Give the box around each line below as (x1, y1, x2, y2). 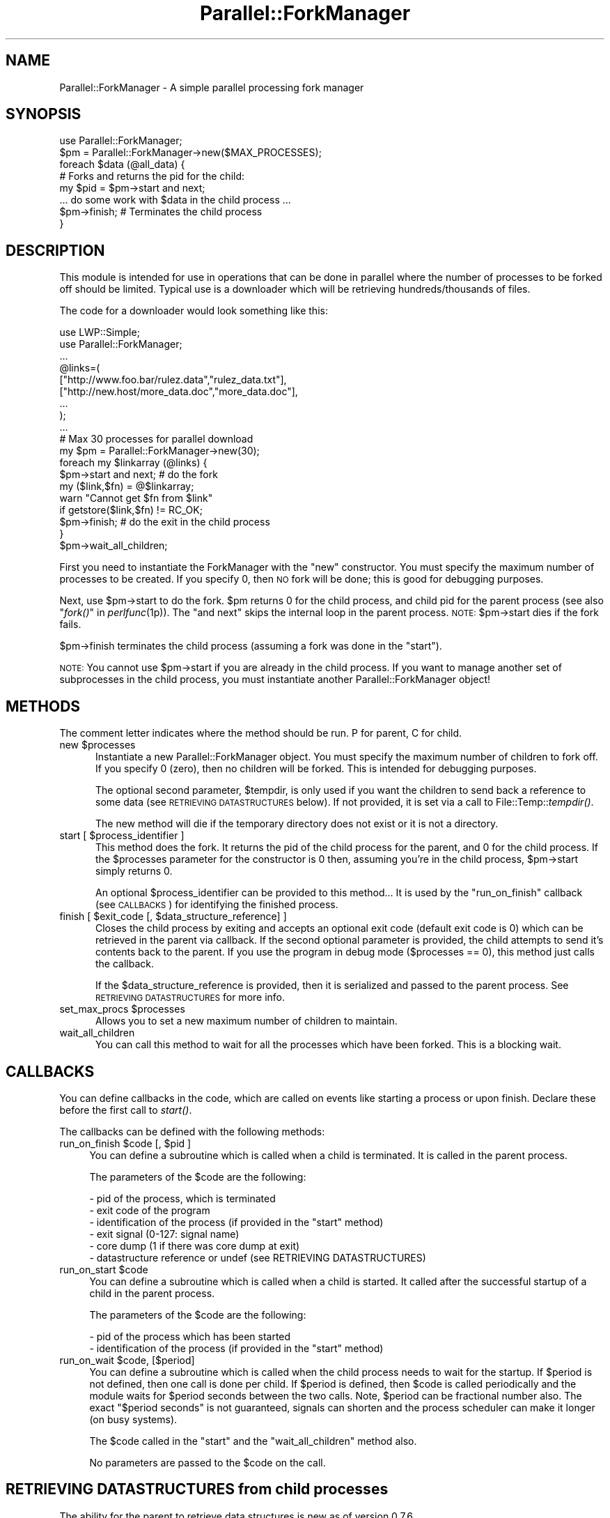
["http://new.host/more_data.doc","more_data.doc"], (59, 385, 298, 398)
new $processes (59, 739, 136, 751)
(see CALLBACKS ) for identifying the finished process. (95, 898, 338, 911)
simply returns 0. (95, 865, 173, 877)
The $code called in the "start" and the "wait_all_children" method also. (89, 1434, 417, 1447)
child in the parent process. (89, 1287, 215, 1299)
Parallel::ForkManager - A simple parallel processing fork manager (59, 81, 364, 93)
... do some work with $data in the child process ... (59, 194, 291, 206)
